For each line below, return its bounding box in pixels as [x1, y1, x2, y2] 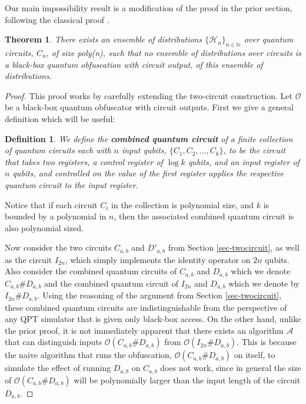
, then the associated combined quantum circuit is [114, 210, 294, 222]
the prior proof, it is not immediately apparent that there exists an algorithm [5, 324, 284, 336]
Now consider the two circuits [5, 241, 112, 254]
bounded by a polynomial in [5, 210, 107, 222]
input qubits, [121, 144, 167, 156]
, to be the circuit [223, 144, 285, 156]
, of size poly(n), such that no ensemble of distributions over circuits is [46, 46, 301, 58]
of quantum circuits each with [5, 144, 111, 156]
